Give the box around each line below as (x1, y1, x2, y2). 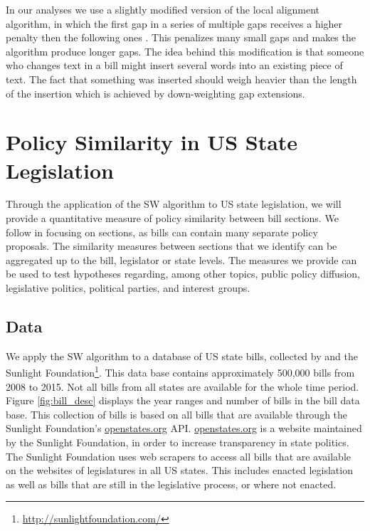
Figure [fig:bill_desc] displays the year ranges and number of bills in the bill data (6, 393, 360, 408)
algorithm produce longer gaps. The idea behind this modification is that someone (6, 43, 364, 58)
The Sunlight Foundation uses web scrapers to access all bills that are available (6, 448, 351, 463)
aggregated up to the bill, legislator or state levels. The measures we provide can (6, 252, 357, 267)
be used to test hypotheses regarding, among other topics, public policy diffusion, (6, 266, 360, 281)
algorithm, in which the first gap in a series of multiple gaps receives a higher (6, 16, 343, 31)
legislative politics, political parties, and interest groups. (6, 280, 250, 295)
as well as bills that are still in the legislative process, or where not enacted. (6, 476, 337, 491)
